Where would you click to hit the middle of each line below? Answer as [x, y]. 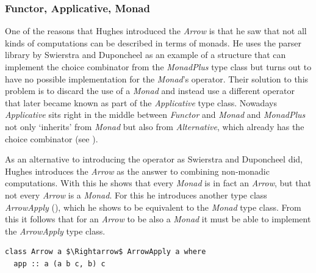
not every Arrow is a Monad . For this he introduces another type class [136, 195]
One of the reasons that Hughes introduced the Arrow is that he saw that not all [156, 31]
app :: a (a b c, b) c [59, 264]
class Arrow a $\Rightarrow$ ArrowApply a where [106, 252]
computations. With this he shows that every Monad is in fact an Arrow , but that [158, 183]
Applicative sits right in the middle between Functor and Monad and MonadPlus [155, 115]
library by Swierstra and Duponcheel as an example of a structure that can [145, 55]
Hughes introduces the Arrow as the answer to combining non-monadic [137, 171]
